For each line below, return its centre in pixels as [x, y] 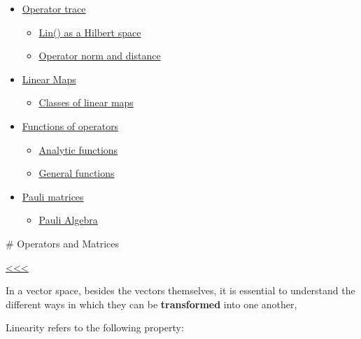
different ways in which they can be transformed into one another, [151, 304]
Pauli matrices [53, 196]
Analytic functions [78, 149]
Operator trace [54, 8]
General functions [77, 173]
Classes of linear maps [86, 102]
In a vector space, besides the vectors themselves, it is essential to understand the [180, 290]
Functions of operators [70, 125]
